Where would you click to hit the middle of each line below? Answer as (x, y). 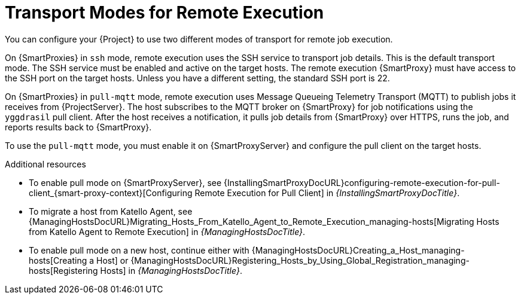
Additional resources (45, 164)
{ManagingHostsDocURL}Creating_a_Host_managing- (358, 250)
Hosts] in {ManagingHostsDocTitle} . (171, 270)
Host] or (112, 260)
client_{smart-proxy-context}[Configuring (111, 193)
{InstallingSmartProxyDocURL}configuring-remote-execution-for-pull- (362, 182)
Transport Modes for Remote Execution (164, 13)
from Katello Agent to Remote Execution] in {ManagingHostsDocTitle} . (167, 231)
